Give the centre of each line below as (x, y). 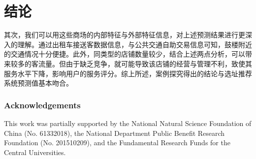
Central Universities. (35, 152)
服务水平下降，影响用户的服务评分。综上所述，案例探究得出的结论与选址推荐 (128, 73)
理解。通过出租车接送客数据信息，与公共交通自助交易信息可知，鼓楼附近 (135, 44)
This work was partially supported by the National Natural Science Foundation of (128, 123)
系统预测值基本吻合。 (38, 83)
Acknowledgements (42, 105)
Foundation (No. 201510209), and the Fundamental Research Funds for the (117, 143)
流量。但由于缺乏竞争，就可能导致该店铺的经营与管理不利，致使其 (145, 63)
